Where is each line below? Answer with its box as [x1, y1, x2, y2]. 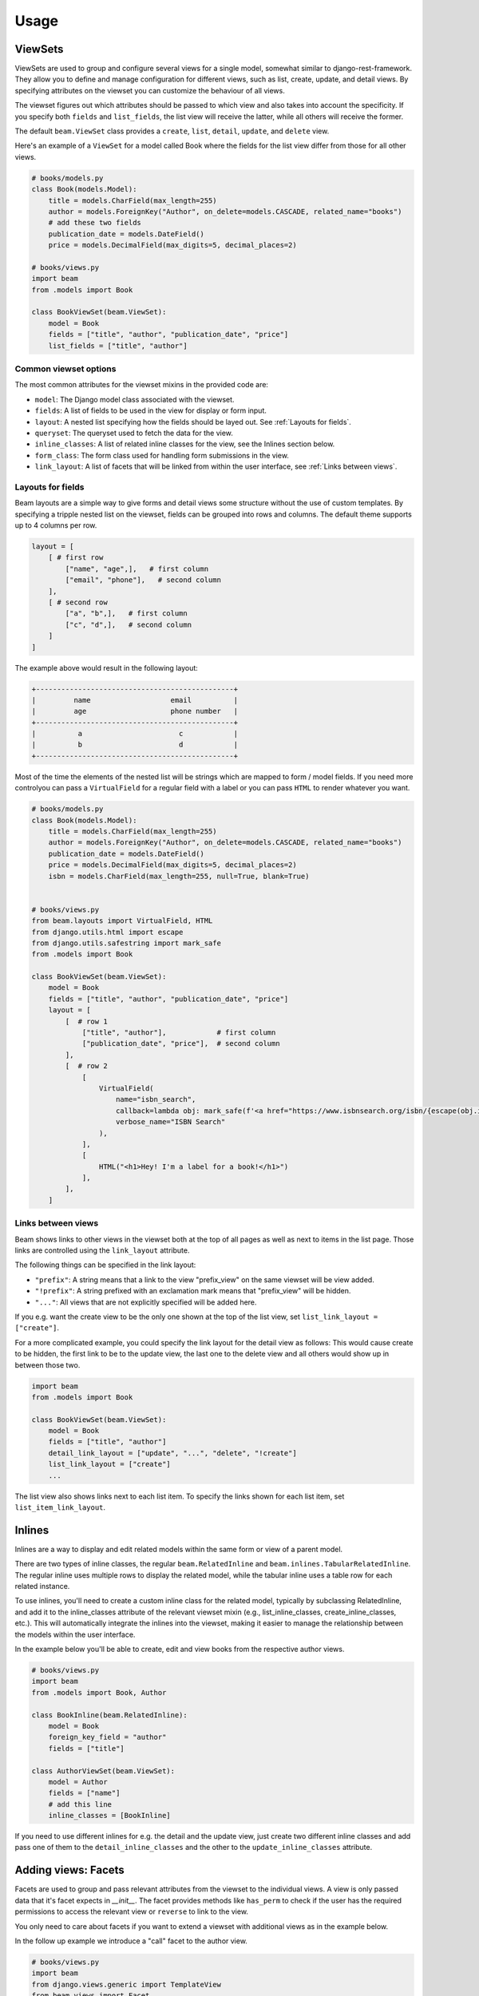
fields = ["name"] [48, 1788, 121, 1798]
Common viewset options [14, 363, 117, 374]
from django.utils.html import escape [31, 927, 184, 937]
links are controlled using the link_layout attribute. [14, 1246, 190, 1255]
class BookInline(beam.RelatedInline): [31, 1710, 188, 1720]
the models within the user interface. [14, 1630, 136, 1639]
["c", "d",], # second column [65, 620, 192, 629]
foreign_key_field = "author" [48, 1733, 167, 1742]
